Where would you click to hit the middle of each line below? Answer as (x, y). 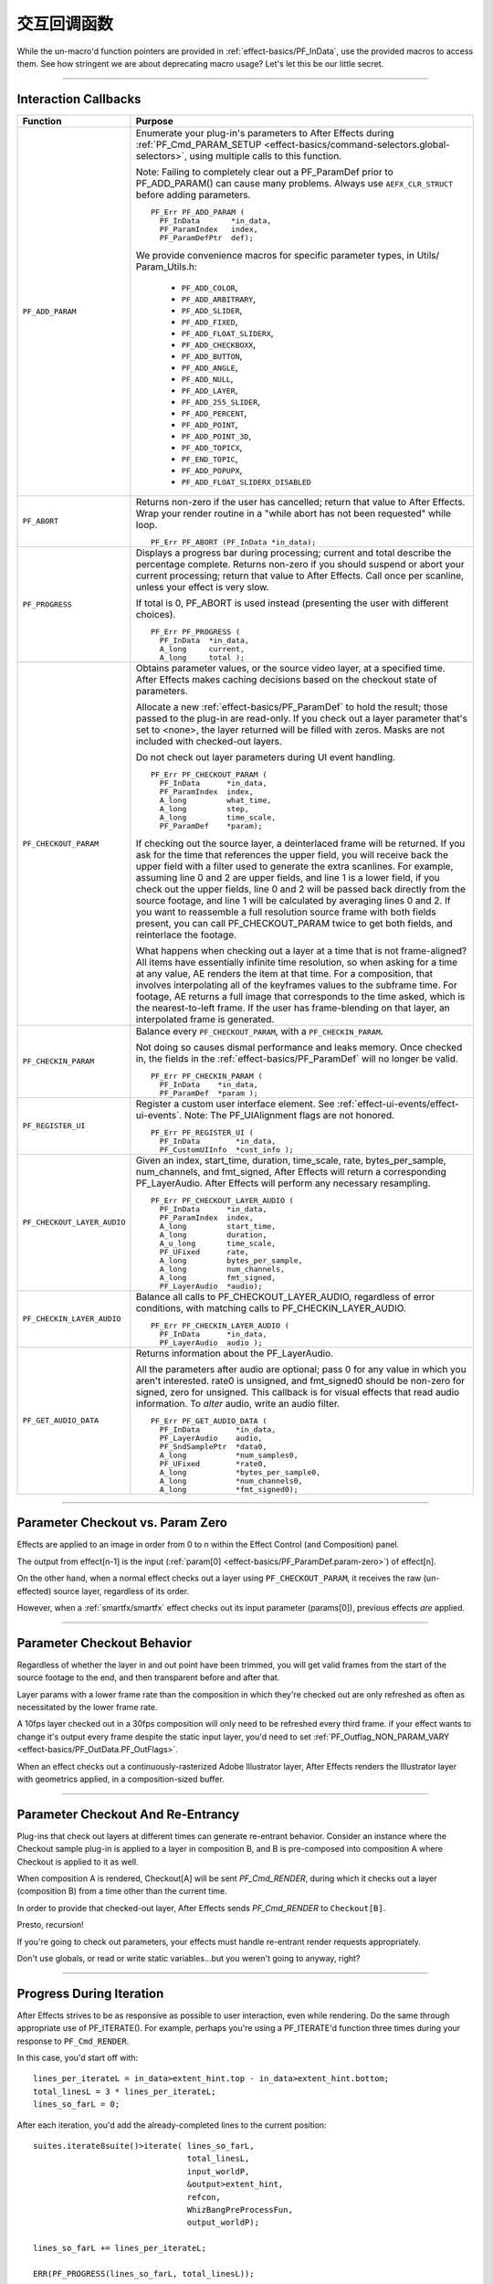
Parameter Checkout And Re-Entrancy (128, 1814)
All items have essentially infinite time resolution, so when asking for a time (297, 962)
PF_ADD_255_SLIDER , (220, 401)
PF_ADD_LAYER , (210, 390)
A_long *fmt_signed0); (229, 1489)
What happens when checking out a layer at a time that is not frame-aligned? (301, 950)
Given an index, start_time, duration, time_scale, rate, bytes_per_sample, (291, 1160)
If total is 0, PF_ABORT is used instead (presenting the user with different (292, 603)
